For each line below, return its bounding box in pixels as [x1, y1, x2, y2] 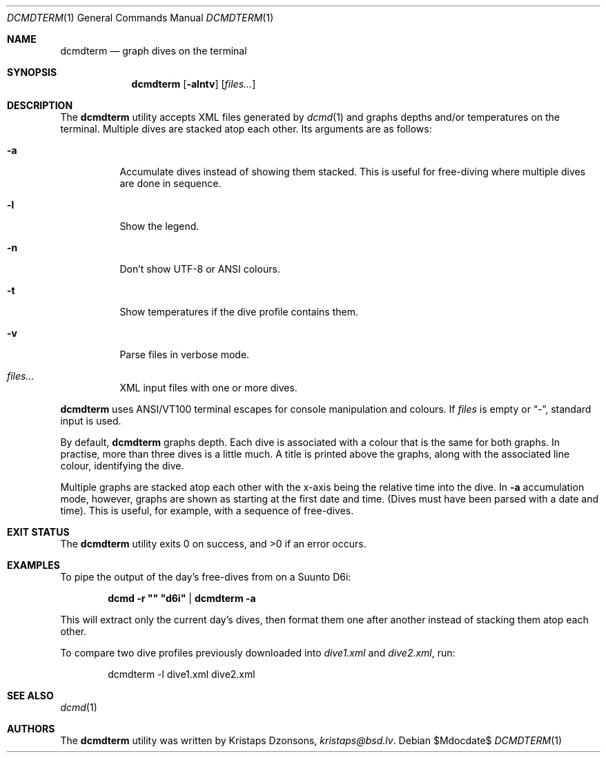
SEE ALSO [7, 690, 54, 701]
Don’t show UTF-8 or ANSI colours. [119, 263, 280, 275]
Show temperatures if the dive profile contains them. [119, 306, 358, 318]
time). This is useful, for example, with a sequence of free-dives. [60, 505, 354, 516]
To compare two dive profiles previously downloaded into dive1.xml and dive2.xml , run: [60, 647, 456, 659]
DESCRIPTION [7, 99, 73, 111]
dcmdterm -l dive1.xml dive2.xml [108, 668, 255, 680]
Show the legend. [119, 220, 199, 232]
